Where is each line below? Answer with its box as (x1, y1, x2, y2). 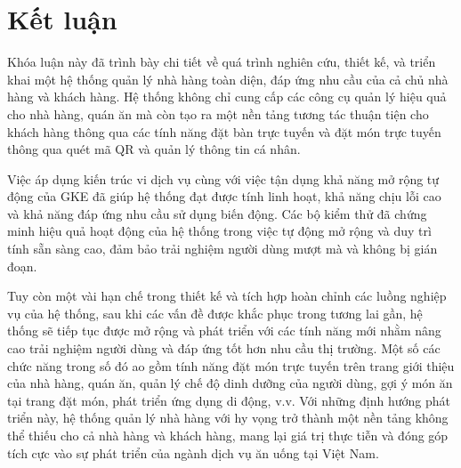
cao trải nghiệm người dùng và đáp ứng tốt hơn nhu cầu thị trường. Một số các (7, 339, 441, 358)
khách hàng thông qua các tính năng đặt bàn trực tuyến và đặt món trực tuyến (7, 122, 441, 141)
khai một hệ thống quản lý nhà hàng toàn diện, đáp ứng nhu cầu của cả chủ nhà (7, 69, 449, 88)
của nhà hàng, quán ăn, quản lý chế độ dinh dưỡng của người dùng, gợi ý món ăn (7, 374, 453, 392)
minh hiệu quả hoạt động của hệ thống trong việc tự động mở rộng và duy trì (7, 222, 432, 240)
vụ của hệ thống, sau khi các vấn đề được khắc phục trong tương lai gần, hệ (7, 303, 423, 322)
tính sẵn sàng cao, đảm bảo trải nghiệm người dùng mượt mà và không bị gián (7, 239, 438, 258)
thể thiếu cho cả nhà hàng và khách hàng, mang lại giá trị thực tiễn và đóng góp (7, 426, 449, 444)
